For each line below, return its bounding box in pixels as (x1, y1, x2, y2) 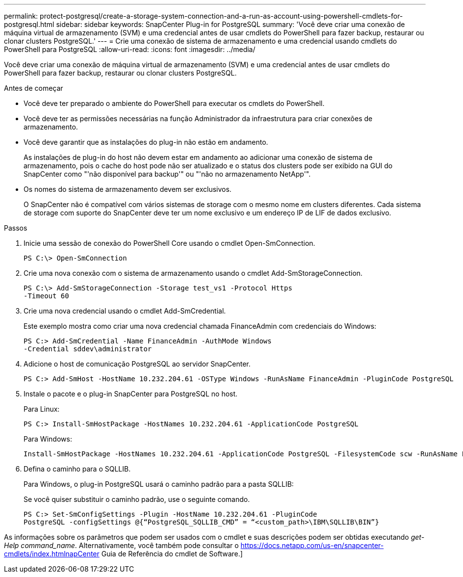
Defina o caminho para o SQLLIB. (24, 465, 131, 473)
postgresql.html (4, 20, 54, 28)
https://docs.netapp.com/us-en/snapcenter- (240, 541, 384, 550)
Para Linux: (24, 405, 60, 413)
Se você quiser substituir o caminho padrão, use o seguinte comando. (24, 495, 250, 503)
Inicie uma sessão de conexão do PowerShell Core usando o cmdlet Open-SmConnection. (24, 239, 315, 247)
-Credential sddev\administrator (24, 345, 152, 353)
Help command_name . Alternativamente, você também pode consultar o (4, 541, 239, 550)
